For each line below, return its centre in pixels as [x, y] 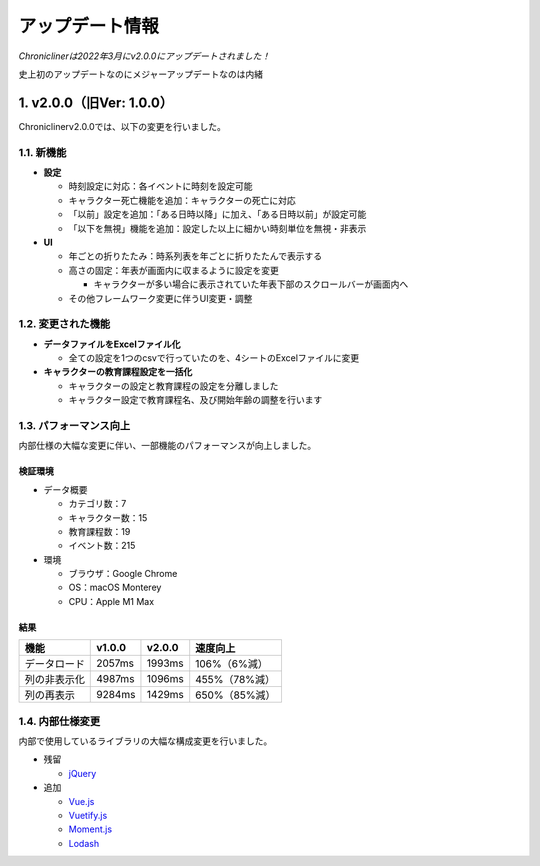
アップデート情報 [89, 26]
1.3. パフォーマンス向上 [74, 425]
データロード [54, 664]
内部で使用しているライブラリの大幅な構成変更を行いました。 [145, 741]
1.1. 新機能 [42, 152]
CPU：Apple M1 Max [111, 601]
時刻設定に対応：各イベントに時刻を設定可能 [160, 186]
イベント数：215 [102, 546]
